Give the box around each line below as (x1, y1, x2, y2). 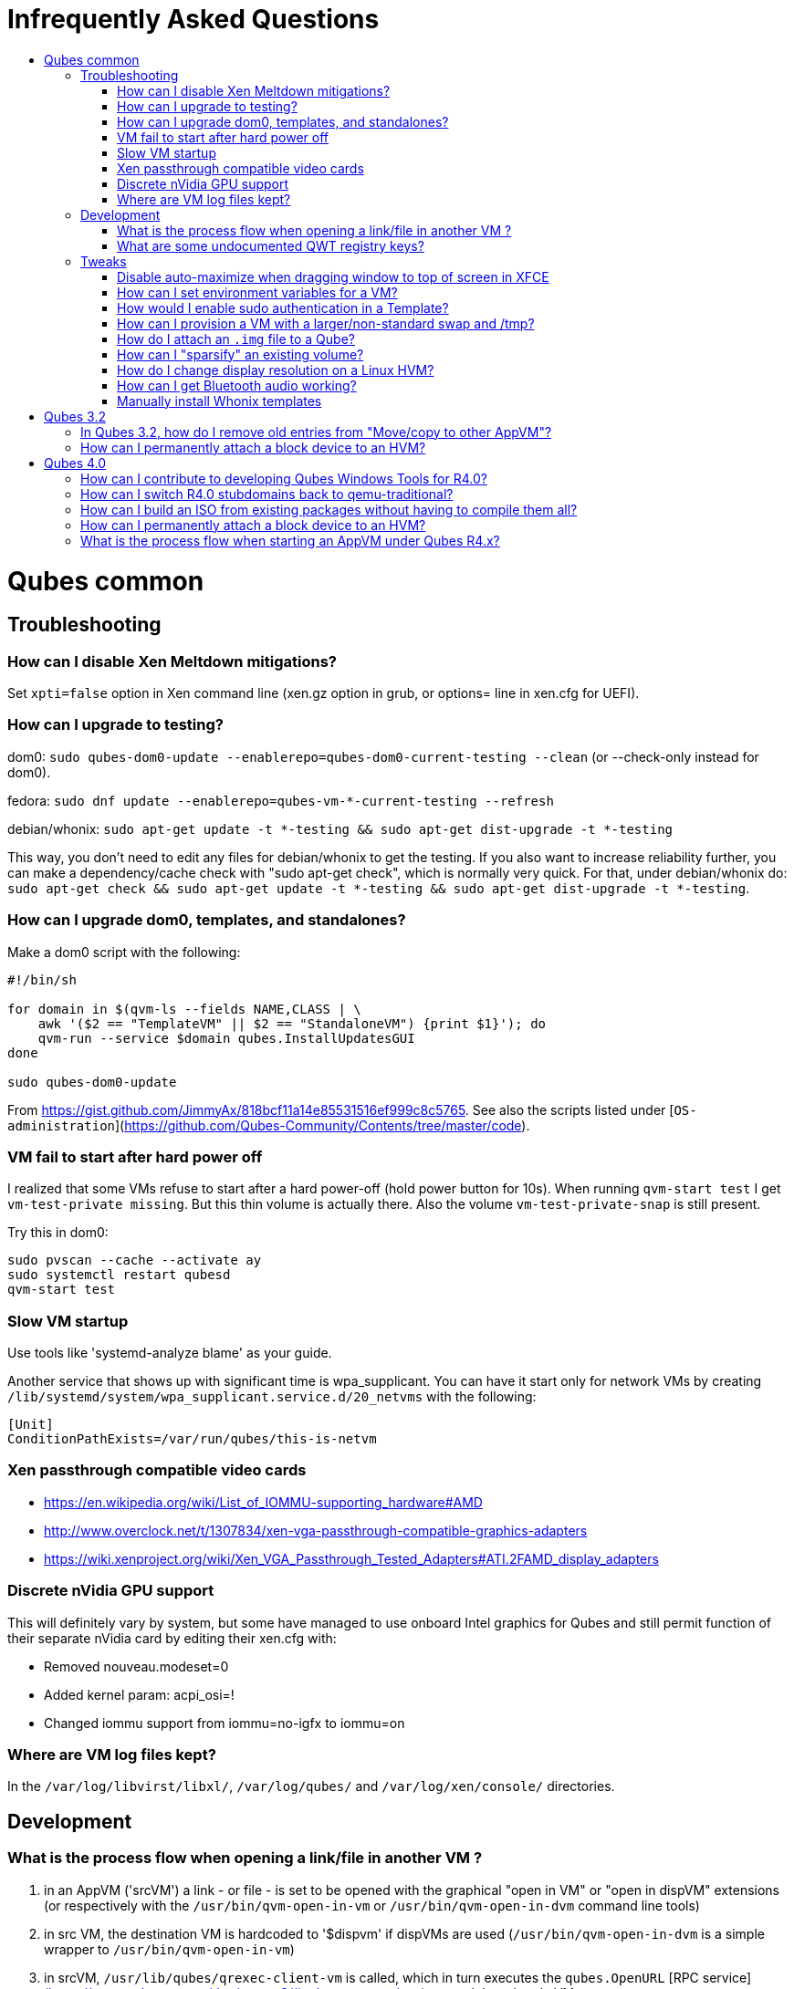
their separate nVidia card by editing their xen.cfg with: (7, 1630, 337, 1646)
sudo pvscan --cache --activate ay (7, 1253, 262, 1268)
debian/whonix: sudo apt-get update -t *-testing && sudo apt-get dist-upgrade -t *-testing (7, 820, 674, 837)
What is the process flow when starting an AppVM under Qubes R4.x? (80, 532, 500, 548)
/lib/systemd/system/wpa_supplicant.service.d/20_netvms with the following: (7, 1389, 537, 1405)
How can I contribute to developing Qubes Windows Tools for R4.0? (80, 470, 487, 486)
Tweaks (80, 253, 127, 269)
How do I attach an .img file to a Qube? (117, 330, 355, 347)
